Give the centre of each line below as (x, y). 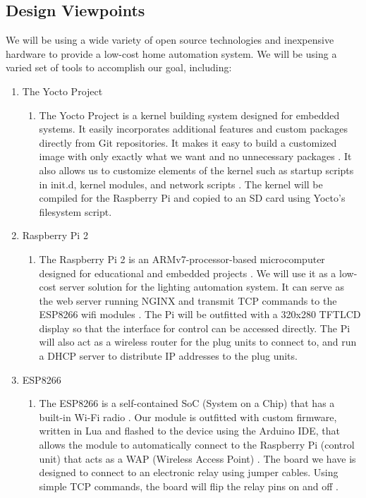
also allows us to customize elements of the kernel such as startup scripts (196, 170)
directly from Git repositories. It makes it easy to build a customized (188, 142)
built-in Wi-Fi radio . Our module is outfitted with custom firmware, (188, 417)
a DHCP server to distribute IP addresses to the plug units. (168, 356)
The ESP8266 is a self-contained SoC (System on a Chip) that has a (187, 403)
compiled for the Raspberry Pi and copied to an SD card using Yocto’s (192, 198)
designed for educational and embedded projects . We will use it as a (188, 273)
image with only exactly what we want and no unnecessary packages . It (195, 156)
